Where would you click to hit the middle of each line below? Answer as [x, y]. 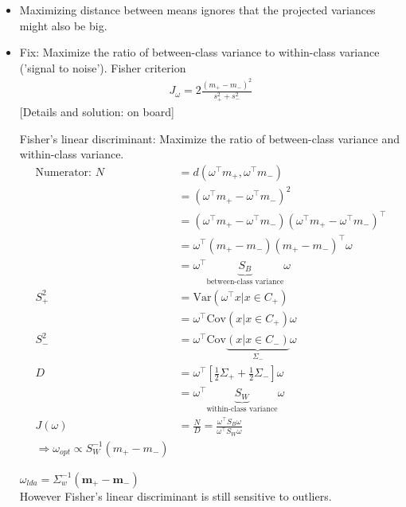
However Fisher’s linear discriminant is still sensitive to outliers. [176, 495]
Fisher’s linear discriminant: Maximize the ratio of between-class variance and [209, 138]
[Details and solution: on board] [97, 112]
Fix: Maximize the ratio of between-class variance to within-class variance [199, 52]
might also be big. [63, 25]
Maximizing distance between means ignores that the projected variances [197, 10]
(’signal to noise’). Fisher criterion [103, 67]
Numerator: [63, 172]
